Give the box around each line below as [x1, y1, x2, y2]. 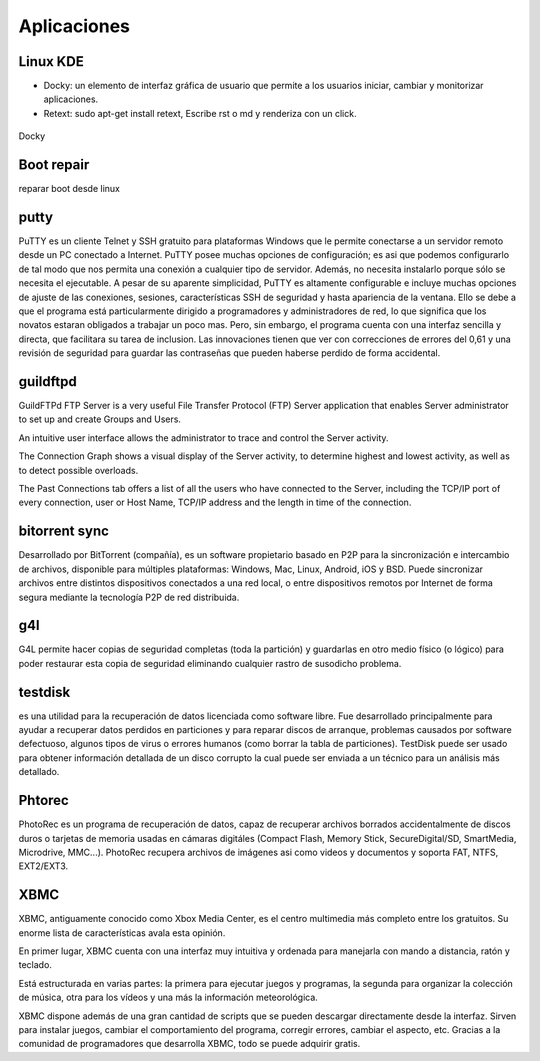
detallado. [18, 766, 60, 778]
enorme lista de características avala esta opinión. [18, 926, 226, 939]
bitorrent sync [18, 523, 110, 540]
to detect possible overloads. [18, 464, 139, 476]
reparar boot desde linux [18, 183, 120, 195]
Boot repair [18, 156, 90, 174]
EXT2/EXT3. [18, 860, 69, 872]
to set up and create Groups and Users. [18, 413, 182, 425]
